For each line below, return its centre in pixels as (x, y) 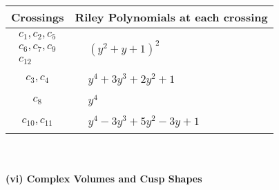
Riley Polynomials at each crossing (171, 17)
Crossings (38, 17)
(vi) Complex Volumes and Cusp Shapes (104, 178)
